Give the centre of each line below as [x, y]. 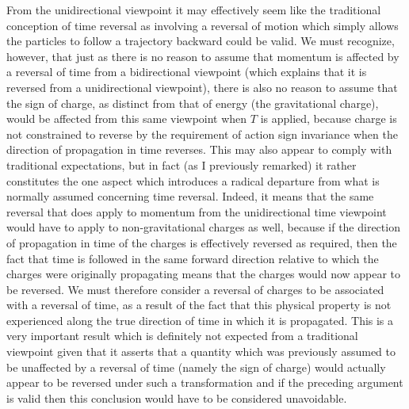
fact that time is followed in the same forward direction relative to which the [193, 258]
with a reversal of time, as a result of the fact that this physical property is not [199, 305]
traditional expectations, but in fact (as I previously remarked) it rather [182, 164]
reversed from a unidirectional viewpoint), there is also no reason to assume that [202, 87]
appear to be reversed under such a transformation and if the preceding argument [205, 382]
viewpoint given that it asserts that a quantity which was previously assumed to [201, 352]
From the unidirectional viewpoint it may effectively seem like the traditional [194, 10]
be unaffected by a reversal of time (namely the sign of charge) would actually [196, 367]
